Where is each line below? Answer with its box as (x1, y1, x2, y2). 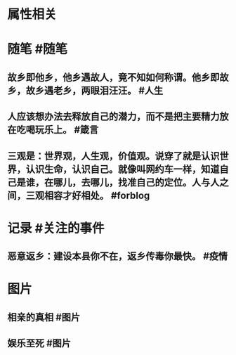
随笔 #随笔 (7, 41, 68, 57)
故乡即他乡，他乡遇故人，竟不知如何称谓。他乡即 (7, 71, 220, 83)
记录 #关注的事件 (7, 220, 105, 236)
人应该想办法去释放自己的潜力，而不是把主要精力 (7, 110, 220, 123)
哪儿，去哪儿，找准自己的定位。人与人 (53, 176, 220, 188)
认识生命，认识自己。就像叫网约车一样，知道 (25, 163, 220, 175)
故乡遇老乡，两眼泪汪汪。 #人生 (25, 84, 164, 96)
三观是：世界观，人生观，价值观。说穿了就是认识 (7, 150, 220, 162)
